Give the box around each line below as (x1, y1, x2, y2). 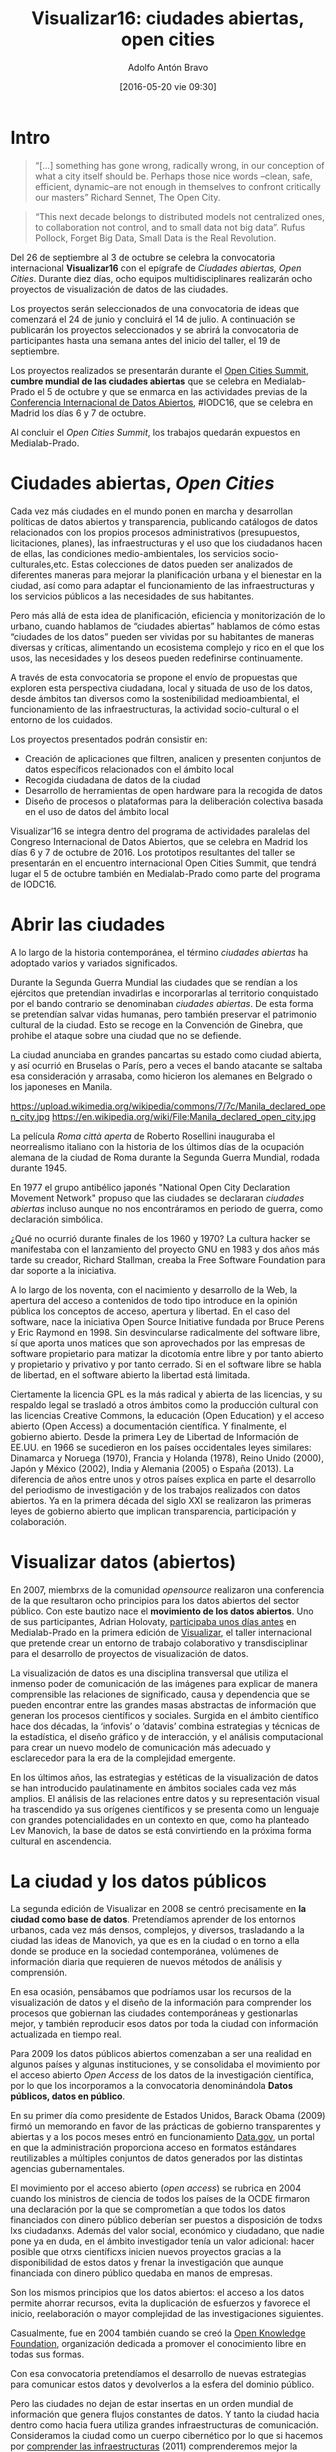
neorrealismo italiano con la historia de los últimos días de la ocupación (10, 1140, 305, 1152)
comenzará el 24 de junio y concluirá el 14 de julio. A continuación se (10, 313, 296, 325)
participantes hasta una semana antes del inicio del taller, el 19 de (10, 334, 281, 346)
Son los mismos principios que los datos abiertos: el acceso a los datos (10, 2287, 305, 2299)
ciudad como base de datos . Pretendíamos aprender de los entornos (10, 1913, 297, 1926)
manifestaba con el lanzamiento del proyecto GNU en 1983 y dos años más (10, 1243, 320, 1255)
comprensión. (10, 1967, 68, 1979)
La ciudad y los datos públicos (10, 1870, 267, 1892)
